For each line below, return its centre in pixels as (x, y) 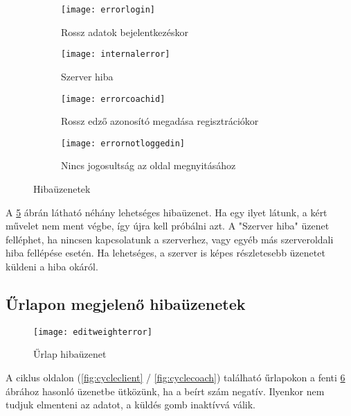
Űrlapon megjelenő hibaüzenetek (126, 303)
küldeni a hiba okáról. (52, 266)
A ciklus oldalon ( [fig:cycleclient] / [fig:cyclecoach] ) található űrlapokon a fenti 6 (175, 378)
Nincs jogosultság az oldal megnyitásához (148, 165)
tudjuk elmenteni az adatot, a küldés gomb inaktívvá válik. (130, 405)
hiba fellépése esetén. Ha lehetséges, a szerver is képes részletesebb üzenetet (165, 253)
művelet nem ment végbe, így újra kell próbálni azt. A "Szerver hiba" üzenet (168, 226)
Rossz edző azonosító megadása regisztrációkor (160, 121)
